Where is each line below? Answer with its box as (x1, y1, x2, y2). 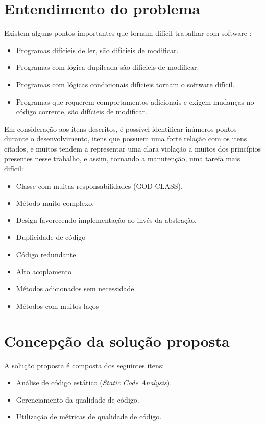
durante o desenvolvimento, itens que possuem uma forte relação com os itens (4, 133, 247, 144)
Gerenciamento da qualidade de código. (16, 394, 139, 405)
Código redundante (16, 249, 76, 260)
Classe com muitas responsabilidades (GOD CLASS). (16, 180, 183, 191)
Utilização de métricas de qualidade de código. (16, 411, 162, 422)
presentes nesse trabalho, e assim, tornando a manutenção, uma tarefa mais (4, 153, 240, 164)
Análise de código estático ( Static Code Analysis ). (16, 377, 172, 388)
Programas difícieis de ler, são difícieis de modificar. (16, 44, 179, 55)
